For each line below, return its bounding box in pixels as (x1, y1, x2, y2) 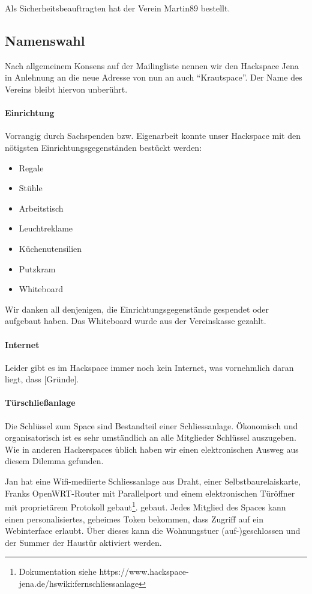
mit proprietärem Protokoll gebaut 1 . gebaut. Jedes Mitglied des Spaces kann (5, 499, 286, 513)
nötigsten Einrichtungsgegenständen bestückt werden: (5, 141, 202, 153)
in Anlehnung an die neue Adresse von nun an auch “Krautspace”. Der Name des (5, 71, 302, 84)
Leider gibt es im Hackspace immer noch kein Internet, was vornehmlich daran (5, 361, 294, 373)
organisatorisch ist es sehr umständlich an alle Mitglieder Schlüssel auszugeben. (5, 431, 296, 444)
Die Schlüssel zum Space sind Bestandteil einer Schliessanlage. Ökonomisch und (5, 419, 298, 432)
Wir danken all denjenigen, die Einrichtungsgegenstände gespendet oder (5, 302, 269, 315)
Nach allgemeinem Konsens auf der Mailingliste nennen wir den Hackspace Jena (5, 59, 299, 72)
